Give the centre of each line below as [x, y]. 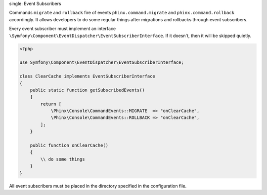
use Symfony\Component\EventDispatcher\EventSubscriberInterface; [102, 62]
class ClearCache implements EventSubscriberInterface [87, 76]
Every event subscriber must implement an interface [63, 29]
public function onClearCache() [69, 145]
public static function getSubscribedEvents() [88, 90]
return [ [51, 104]
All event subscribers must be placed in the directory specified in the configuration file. [98, 186]
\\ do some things [63, 159]
